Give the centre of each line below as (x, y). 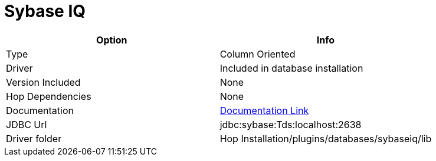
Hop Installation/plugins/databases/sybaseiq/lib (326, 138)
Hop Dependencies (49, 96)
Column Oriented (258, 54)
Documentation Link (264, 110)
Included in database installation (291, 68)
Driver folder (34, 138)
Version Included (43, 82)
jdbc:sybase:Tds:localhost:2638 (291, 124)
